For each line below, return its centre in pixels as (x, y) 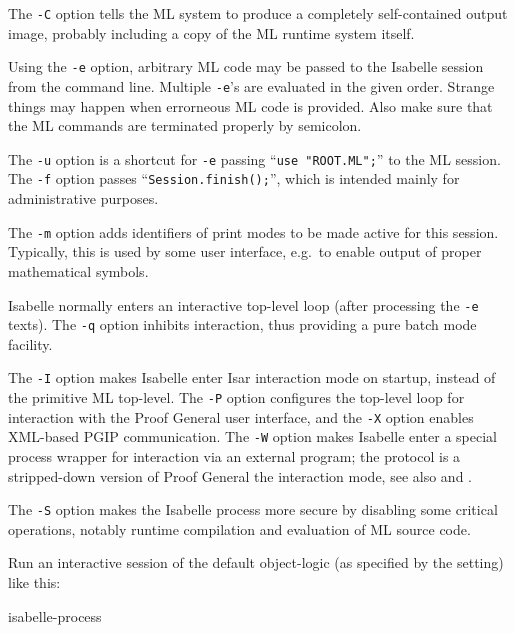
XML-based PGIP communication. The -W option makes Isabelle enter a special (252, 436)
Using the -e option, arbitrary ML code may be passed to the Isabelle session (246, 66)
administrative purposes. (83, 198)
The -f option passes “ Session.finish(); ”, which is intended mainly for (234, 178)
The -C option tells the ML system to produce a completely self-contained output (258, 13)
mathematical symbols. (78, 270)
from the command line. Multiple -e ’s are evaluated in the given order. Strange (251, 85)
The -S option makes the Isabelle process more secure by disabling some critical (253, 509)
